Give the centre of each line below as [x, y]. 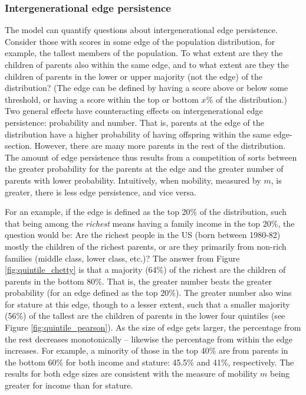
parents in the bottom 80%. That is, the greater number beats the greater [139, 281]
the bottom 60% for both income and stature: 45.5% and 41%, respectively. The [149, 362]
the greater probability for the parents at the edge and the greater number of [144, 169]
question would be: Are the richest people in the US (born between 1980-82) [143, 235]
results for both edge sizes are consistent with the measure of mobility [131, 373]
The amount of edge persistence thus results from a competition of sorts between [151, 157]
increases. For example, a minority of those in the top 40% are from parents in [147, 350]
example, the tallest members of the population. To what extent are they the [144, 53]
